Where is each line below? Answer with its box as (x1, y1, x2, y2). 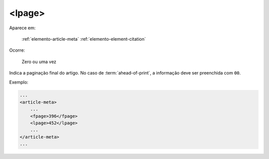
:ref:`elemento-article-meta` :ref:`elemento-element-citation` (21, 36, 146, 42)
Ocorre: (9, 47, 25, 53)
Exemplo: (9, 79, 28, 85)
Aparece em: (9, 25, 36, 31)
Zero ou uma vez (21, 59, 57, 65)
